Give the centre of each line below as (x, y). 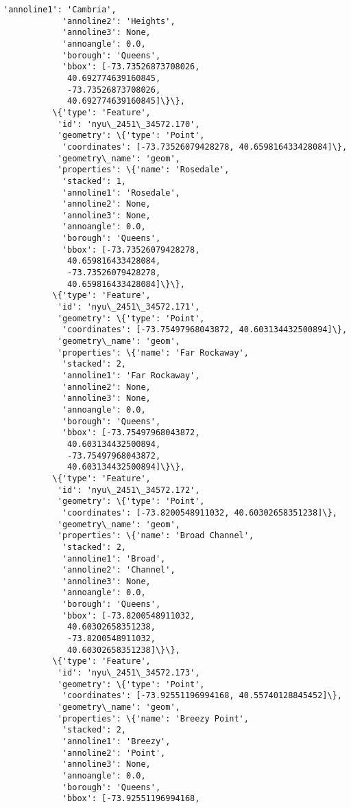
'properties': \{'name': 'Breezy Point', (153, 718)
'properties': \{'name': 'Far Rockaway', (153, 353)
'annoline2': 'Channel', (119, 570)
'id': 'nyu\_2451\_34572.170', (129, 124)
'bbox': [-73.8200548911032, (129, 615)
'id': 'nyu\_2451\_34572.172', (129, 490)
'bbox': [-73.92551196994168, (131, 799)
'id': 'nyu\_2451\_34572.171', (129, 307)
